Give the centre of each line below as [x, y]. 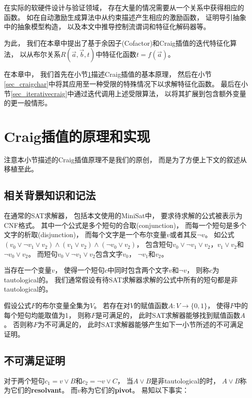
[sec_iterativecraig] [39, 93]
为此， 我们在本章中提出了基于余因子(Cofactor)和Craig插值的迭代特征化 [117, 43]
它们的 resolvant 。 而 [44, 390]
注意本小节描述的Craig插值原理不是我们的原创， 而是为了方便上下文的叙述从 [126, 159]
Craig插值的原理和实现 [77, 136]
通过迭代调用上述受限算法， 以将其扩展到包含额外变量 [160, 93]
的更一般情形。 [28, 103]
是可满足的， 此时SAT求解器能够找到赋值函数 [168, 315]
